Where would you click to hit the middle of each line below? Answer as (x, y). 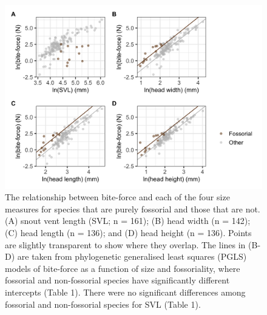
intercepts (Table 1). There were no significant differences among (125, 292)
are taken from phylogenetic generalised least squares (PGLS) (132, 256)
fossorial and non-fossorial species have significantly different (117, 280)
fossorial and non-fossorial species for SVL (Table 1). (103, 304)
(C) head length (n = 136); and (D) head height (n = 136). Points (128, 233)
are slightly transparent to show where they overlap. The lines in (125, 244)
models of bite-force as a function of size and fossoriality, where (123, 268)
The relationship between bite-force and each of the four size (117, 197)
